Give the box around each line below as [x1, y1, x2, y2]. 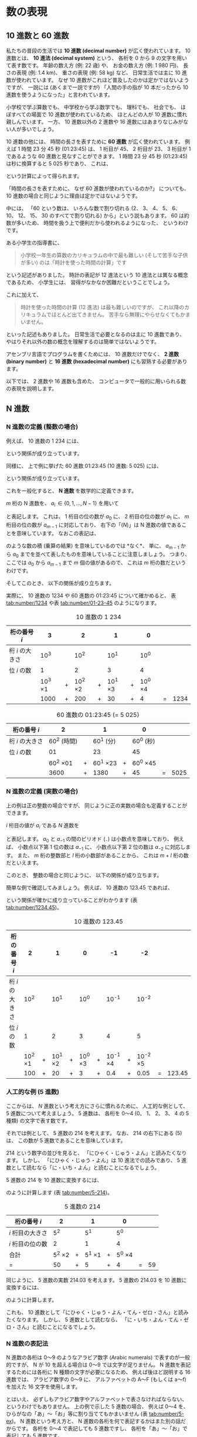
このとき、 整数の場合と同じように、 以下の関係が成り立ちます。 [6, 872, 162, 879]
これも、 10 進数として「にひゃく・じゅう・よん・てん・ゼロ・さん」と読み [6, 1309, 189, 1316]
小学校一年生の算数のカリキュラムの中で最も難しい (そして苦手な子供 [20, 252, 188, 259]
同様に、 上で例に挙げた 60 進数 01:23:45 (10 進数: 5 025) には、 [6, 462, 162, 469]
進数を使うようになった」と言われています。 [6, 91, 113, 98]
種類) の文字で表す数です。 [6, 1117, 71, 1124]
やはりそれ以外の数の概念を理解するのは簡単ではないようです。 [6, 338, 160, 345]
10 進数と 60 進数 [6, 30, 69, 40]
